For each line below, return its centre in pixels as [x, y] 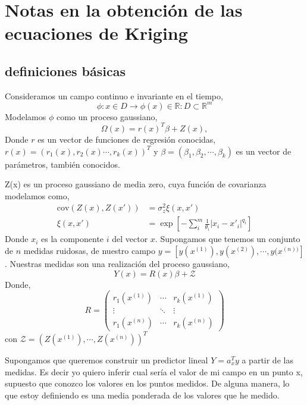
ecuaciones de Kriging [96, 33]
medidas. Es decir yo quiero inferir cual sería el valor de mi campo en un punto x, [154, 371]
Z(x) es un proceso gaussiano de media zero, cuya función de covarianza [136, 184]
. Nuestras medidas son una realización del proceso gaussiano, [117, 264]
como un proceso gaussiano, [107, 116]
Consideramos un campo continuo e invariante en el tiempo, [114, 95]
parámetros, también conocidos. [62, 164]
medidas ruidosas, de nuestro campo [90, 251]
